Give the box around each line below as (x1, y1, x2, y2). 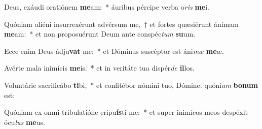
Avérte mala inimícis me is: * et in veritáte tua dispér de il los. (4, 62, 195, 73)
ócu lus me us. (4, 116, 45, 127)
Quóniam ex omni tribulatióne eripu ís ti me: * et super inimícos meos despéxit (4, 107, 248, 117)
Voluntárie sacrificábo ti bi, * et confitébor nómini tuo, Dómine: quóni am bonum (4, 79, 258, 90)
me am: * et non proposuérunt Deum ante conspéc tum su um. (4, 28, 196, 39)
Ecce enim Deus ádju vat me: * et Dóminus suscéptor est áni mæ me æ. (4, 45, 224, 56)
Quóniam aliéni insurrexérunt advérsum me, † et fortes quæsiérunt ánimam (4, 18, 239, 29)
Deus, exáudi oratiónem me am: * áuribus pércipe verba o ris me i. (4, 2, 209, 12)
